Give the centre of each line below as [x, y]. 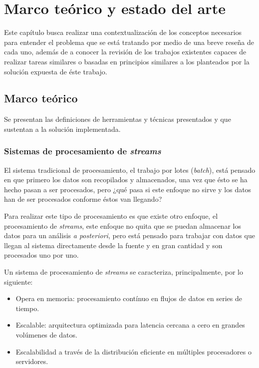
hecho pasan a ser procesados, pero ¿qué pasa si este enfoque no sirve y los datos [128, 189]
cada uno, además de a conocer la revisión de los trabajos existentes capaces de [125, 52]
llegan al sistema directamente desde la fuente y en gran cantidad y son [113, 245]
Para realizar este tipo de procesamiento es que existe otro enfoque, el [111, 216]
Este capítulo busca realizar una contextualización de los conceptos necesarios [123, 32]
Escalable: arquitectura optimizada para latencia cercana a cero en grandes [130, 325]
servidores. [32, 361]
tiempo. [27, 308]
